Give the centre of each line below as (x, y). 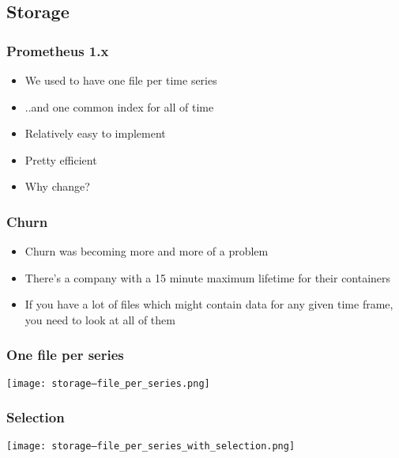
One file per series (65, 355)
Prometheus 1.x (58, 50)
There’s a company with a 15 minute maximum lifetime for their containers (208, 277)
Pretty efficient (61, 159)
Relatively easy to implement (95, 133)
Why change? (57, 186)
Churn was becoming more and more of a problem (147, 251)
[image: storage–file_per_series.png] (108, 383)
